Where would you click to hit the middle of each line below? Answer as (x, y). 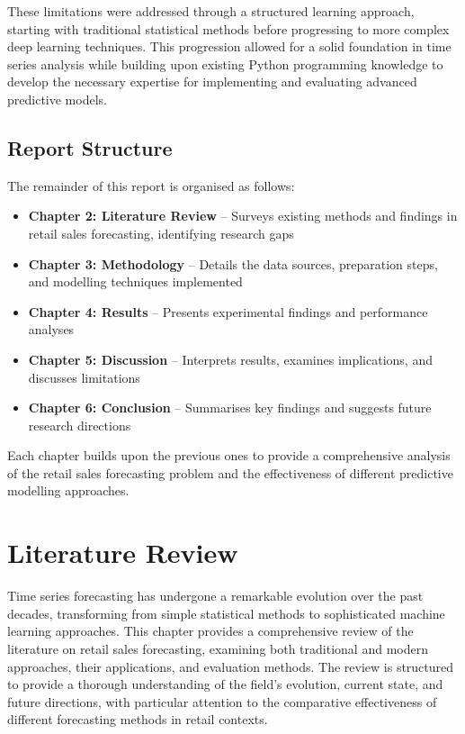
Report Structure (90, 147)
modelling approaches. (68, 490)
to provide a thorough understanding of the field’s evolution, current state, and (225, 684)
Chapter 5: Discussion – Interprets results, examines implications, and (230, 359)
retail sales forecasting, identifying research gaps (161, 233)
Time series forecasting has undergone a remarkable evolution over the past (215, 596)
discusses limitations (84, 377)
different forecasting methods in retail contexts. (138, 719)
